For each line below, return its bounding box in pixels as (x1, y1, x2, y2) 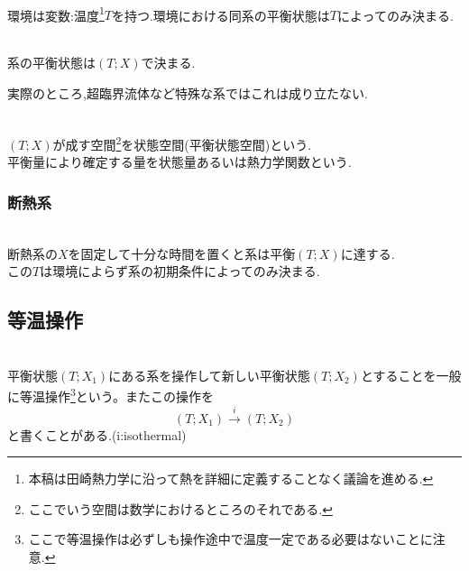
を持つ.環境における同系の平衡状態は (111, 5, 330, 24)
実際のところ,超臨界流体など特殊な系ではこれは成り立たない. (7, 84, 368, 103)
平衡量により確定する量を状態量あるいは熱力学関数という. (7, 152, 352, 171)
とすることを (360, 365, 437, 384)
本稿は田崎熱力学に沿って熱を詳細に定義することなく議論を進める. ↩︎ (28, 469, 434, 488)
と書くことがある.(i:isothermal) (7, 425, 187, 444)
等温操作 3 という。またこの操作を (19, 384, 215, 406)
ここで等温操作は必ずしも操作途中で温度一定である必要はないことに (28, 530, 433, 548)
